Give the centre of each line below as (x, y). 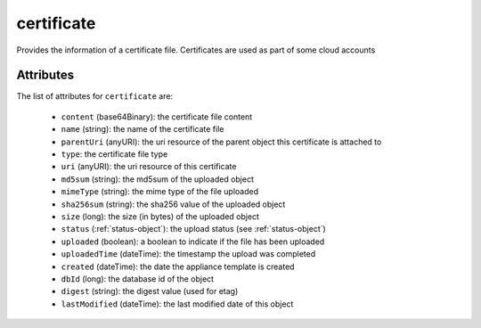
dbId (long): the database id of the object (137, 279)
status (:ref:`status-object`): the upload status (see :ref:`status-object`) (194, 229)
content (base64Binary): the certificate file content (157, 117)
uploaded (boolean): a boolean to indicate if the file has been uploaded (193, 242)
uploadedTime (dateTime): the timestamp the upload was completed (188, 254)
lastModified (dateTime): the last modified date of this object (177, 304)
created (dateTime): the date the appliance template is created (178, 266)
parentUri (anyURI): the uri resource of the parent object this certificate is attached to (221, 142)
